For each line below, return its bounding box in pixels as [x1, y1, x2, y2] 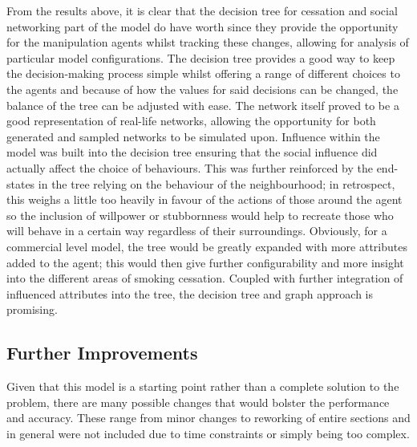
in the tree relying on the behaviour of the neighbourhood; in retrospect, [38, 175, 395, 192]
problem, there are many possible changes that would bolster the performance [6, 393, 390, 410]
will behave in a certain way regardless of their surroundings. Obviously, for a [6, 222, 387, 239]
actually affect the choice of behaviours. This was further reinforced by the [6, 159, 373, 176]
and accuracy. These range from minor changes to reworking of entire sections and [6, 409, 411, 426]
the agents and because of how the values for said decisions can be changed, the [6, 80, 399, 97]
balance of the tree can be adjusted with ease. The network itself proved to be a [6, 96, 399, 113]
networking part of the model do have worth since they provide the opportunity [6, 18, 399, 35]
